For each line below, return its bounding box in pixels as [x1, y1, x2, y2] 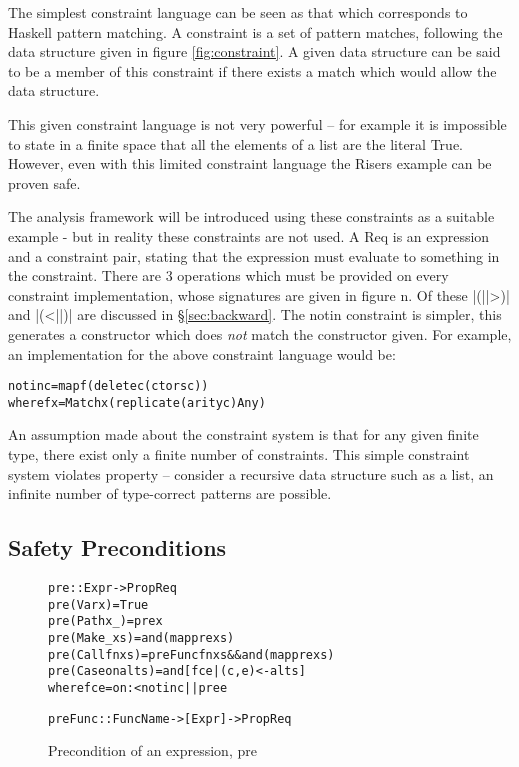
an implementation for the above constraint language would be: [8, 343, 396, 364]
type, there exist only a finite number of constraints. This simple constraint [8, 444, 470, 464]
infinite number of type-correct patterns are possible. [8, 483, 332, 504]
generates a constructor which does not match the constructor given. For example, [8, 323, 512, 344]
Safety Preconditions [8, 532, 227, 563]
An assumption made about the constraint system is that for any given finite [8, 424, 479, 445]
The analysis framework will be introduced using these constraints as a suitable [8, 206, 495, 227]
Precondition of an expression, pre [48, 740, 257, 761]
